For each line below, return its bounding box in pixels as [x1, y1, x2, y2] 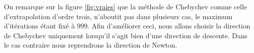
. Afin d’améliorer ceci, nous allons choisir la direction [87, 21, 251, 31]
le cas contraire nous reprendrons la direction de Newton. [4, 40, 177, 50]
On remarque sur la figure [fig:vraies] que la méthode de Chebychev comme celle [4, 1, 247, 11]
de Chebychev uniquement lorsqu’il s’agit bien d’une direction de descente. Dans [4, 30, 248, 40]
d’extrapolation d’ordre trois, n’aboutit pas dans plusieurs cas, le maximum [4, 11, 233, 21]
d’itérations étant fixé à [4, 21, 75, 31]
